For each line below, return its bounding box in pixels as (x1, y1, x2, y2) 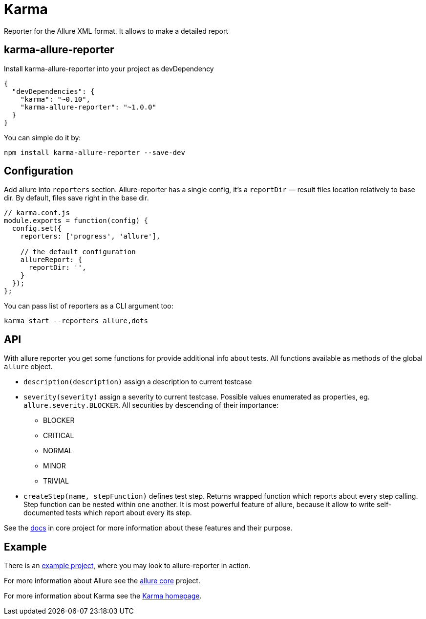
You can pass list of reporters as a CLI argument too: (4, 302, 173, 310)
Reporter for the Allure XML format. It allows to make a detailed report (4, 26, 228, 35)
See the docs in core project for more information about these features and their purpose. (4, 524, 293, 532)
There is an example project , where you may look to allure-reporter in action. (4, 561, 251, 570)
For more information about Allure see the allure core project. (4, 576, 200, 585)
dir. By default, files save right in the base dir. (4, 194, 149, 202)
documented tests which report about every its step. (23, 508, 192, 517)
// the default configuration (20, 248, 136, 256)
